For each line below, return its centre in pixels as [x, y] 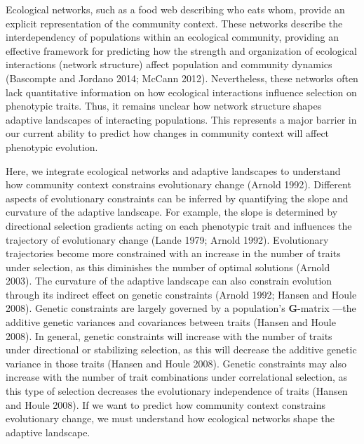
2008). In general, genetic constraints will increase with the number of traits [169, 335]
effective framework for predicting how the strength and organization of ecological [181, 50]
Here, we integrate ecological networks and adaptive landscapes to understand [173, 170]
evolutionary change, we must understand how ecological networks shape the [170, 418]
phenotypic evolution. [52, 146]
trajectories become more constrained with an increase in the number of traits [173, 253]
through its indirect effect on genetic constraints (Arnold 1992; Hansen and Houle [181, 294]
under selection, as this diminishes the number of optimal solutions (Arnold [168, 267]
